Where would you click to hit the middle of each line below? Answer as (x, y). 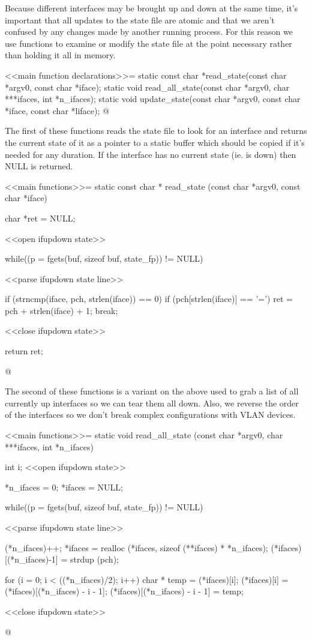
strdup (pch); (94, 559)
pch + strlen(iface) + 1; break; (61, 310)
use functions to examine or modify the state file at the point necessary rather (148, 43)
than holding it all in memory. (60, 55)
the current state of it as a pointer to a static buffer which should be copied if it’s (155, 142)
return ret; (24, 351)
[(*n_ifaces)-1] (31, 559)
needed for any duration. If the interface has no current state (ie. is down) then (151, 154)
